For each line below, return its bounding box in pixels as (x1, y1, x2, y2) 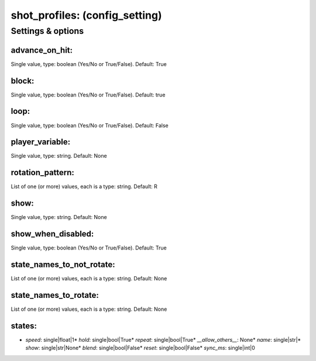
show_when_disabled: (11, 229, 94, 239)
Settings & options (11, 26, 84, 36)
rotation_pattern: (11, 168, 74, 178)
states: (11, 321, 37, 331)
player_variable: (11, 137, 70, 147)
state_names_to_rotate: (11, 290, 99, 300)
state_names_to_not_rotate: (11, 259, 115, 269)
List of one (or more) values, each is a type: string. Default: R (11, 183, 158, 190)
